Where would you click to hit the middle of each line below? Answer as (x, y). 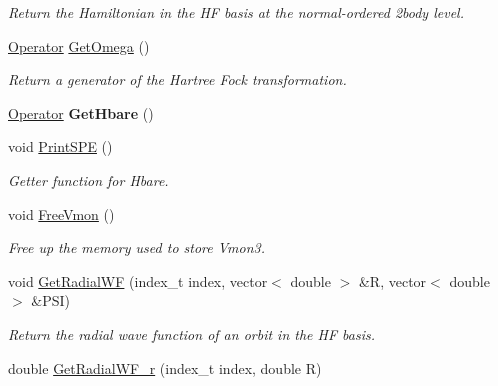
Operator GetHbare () (81, 112)
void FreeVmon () (61, 213)
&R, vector (392, 280)
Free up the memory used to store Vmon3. (136, 247)
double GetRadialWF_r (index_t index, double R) (165, 367)
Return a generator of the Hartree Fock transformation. (177, 79)
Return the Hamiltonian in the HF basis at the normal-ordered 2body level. (236, 12)
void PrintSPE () (60, 146)
